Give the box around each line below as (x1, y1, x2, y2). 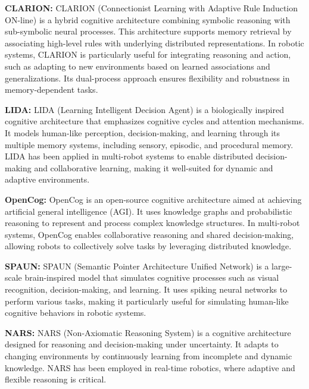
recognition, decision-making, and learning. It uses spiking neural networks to (5, 283, 288, 296)
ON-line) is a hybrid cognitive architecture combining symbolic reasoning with (5, 13, 291, 26)
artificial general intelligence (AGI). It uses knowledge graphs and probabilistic (5, 205, 292, 217)
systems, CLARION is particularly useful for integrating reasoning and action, (5, 48, 291, 61)
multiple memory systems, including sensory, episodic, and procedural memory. (5, 138, 294, 150)
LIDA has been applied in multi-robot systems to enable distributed (5, 150, 253, 162)
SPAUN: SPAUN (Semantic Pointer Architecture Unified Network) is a (5, 259, 269, 272)
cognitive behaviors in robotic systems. (5, 306, 146, 319)
